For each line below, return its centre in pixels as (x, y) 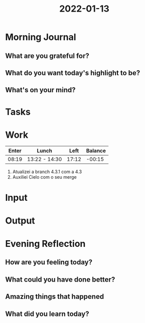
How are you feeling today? (49, 262)
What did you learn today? (47, 314)
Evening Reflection (45, 244)
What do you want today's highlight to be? (73, 73)
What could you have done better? (60, 279)
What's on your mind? (41, 90)
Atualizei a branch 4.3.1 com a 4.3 (47, 172)
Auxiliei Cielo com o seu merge (44, 177)
